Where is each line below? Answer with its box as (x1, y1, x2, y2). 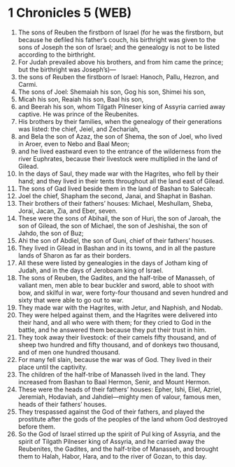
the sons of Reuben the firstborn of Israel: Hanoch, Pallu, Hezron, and (17, 72, 220, 81)
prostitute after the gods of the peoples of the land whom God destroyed (17, 414, 228, 423)
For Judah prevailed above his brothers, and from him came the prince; (17, 57, 224, 66)
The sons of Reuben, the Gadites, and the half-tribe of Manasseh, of (17, 273, 215, 281)
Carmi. (17, 80, 38, 88)
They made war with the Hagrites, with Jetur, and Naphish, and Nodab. (17, 303, 223, 312)
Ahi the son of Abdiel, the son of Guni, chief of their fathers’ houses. (17, 236, 215, 244)
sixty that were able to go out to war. (17, 295, 124, 304)
